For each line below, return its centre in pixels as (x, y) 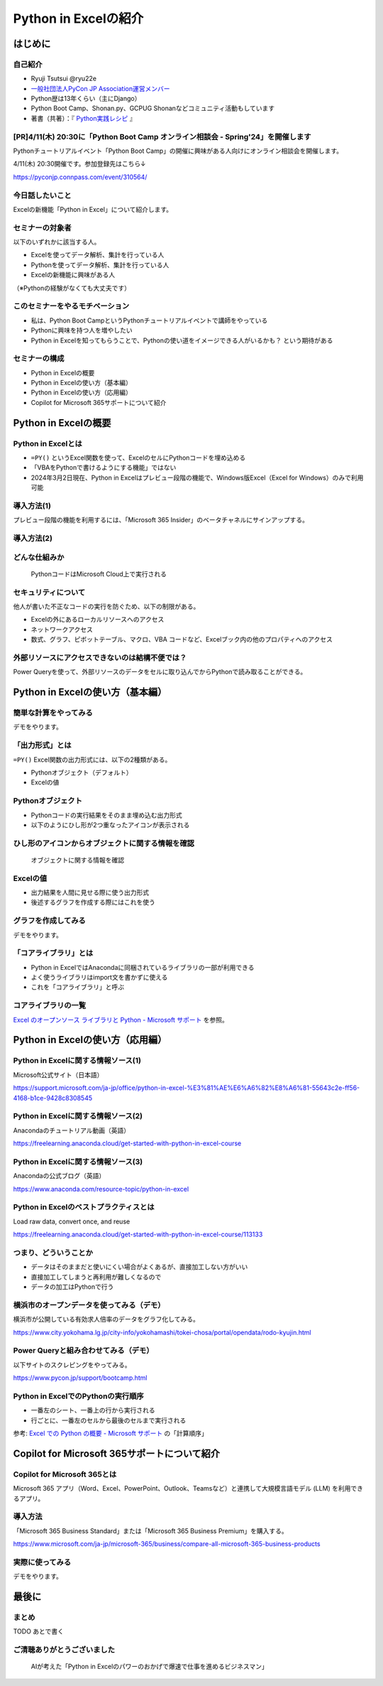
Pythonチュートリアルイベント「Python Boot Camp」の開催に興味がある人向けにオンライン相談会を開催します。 (178, 151)
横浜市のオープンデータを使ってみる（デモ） (89, 1305)
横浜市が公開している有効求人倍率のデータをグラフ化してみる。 (106, 1319)
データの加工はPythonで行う (72, 1287)
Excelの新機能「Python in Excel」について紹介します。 (93, 209)
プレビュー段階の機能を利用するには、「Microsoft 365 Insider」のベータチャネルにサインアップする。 (161, 520)
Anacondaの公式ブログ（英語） (59, 1176)
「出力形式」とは (42, 745)
